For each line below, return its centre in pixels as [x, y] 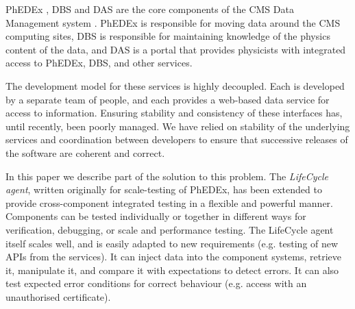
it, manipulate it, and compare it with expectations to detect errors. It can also [172, 270]
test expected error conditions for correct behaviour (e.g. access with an [156, 283]
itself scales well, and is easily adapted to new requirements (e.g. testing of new [172, 243]
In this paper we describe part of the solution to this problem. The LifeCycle [167, 176]
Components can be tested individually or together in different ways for [156, 216]
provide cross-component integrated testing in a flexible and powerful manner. [170, 202]
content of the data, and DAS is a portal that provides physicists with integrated [176, 49]
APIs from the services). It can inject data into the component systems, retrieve [173, 257]
